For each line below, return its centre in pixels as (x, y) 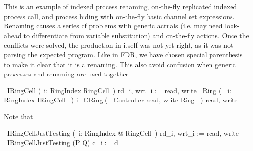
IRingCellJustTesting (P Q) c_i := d (63, 142)
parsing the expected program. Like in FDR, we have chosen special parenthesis (123, 54)
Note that (19, 116)
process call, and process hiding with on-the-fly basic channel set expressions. (119, 16)
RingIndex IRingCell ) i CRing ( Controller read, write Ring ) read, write (121, 100)
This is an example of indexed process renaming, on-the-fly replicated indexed (121, 6)
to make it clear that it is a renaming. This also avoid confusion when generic (120, 64)
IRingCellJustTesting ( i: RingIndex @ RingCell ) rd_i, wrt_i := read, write (123, 133)
